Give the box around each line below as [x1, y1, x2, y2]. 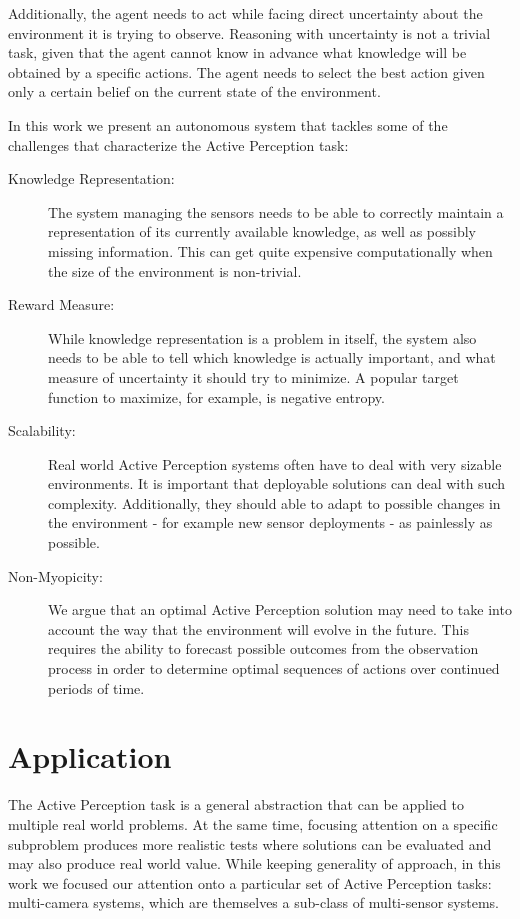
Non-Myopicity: [8, 565, 103, 586]
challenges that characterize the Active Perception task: [8, 134, 349, 155]
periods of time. [48, 677, 145, 698]
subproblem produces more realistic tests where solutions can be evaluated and [8, 833, 492, 854]
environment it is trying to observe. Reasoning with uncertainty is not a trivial [8, 22, 491, 43]
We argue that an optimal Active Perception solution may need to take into [48, 599, 512, 620]
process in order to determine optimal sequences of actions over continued [48, 658, 500, 679]
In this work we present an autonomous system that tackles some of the [8, 114, 448, 135]
